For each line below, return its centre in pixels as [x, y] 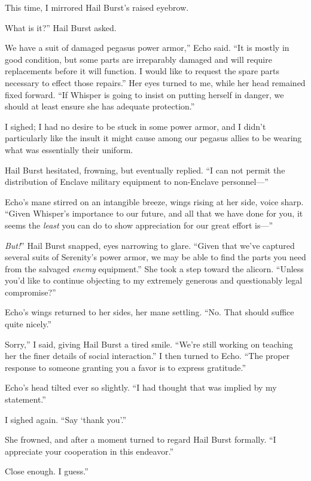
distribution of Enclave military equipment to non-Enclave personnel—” [137, 182]
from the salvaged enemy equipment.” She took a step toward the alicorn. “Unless [154, 268]
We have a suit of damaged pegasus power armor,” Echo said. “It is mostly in [147, 48]
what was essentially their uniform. [69, 149]
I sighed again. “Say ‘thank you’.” [66, 419]
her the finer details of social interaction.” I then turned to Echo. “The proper [147, 356]
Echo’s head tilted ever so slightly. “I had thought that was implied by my [141, 387]
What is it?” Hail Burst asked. [61, 27]
